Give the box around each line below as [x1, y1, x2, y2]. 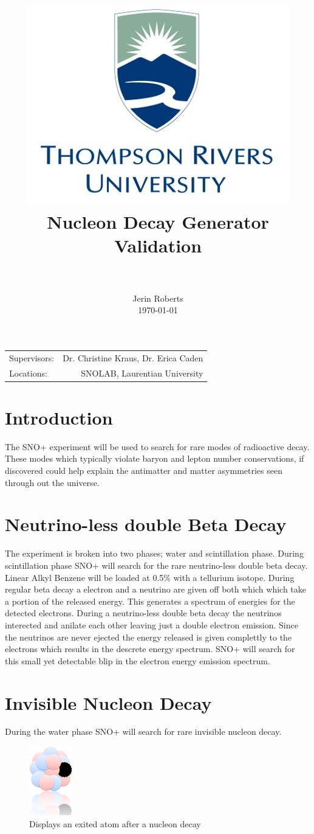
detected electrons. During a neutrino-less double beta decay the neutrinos [5, 606, 282, 619]
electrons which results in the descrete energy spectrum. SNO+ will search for [5, 642, 295, 655]
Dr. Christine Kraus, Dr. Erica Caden [63, 351, 203, 364]
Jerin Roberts [132, 291, 183, 304]
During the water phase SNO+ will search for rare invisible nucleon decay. [5, 725, 282, 738]
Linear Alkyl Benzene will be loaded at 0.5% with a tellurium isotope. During [5, 571, 295, 583]
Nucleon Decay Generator [47, 209, 269, 234]
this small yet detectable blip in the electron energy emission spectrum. [5, 654, 270, 667]
